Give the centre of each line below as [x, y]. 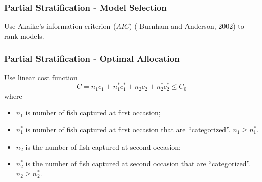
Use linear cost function [41, 77]
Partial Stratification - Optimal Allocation [92, 58]
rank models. [24, 36]
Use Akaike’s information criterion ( [60, 26]
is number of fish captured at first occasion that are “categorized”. [128, 129]
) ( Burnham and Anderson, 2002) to [187, 26]
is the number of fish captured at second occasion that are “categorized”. [138, 164]
